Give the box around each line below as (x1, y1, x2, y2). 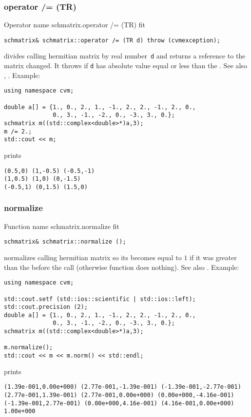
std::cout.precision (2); (4, 303, 88, 311)
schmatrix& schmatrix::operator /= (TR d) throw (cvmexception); (4, 37, 220, 44)
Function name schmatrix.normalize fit (4, 221, 119, 231)
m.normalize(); (4, 344, 53, 351)
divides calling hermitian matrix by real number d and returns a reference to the (4, 51, 246, 61)
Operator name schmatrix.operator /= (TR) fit (4, 19, 145, 30)
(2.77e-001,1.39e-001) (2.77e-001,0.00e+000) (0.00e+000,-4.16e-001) (4, 392, 234, 398)
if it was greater (190, 252, 237, 262)
